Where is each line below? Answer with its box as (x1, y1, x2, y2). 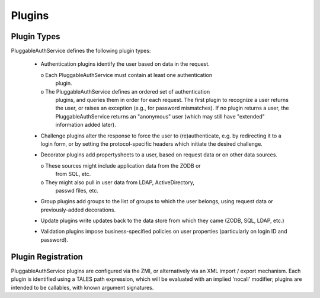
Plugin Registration (11, 252, 83, 262)
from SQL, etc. (55, 171, 91, 178)
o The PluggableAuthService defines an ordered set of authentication (40, 88, 210, 95)
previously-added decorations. (40, 206, 116, 213)
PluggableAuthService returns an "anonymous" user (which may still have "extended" (55, 113, 265, 120)
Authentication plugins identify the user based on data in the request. (40, 60, 210, 68)
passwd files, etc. (55, 187, 99, 194)
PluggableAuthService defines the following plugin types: (11, 47, 151, 55)
